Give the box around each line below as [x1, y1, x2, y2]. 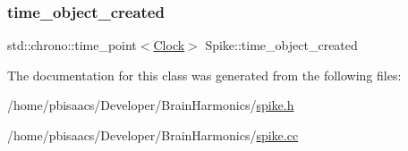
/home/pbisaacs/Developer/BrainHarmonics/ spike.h [7, 96, 294, 114]
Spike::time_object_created [205, 36, 358, 55]
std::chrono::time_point [7, 36, 137, 55]
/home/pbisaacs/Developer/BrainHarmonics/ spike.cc [7, 126, 299, 144]
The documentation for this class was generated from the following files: [7, 65, 402, 84]
